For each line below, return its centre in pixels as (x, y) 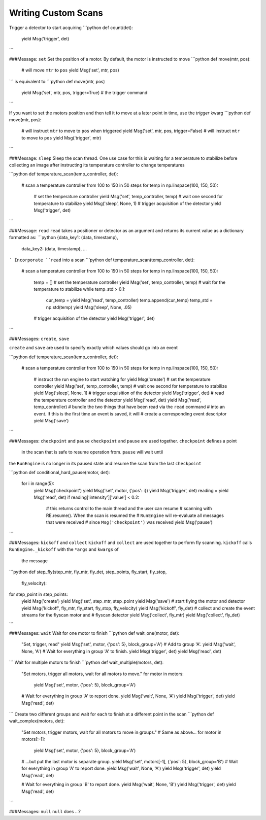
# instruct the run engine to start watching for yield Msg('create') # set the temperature (122, 379)
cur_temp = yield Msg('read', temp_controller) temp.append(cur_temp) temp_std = (129, 300)
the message (34, 561)
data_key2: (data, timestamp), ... (54, 248)
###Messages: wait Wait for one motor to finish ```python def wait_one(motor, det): (94, 633)
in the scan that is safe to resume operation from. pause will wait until (92, 452)
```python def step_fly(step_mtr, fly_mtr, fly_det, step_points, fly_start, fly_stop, (88, 572)
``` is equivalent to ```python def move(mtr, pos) (57, 81)
